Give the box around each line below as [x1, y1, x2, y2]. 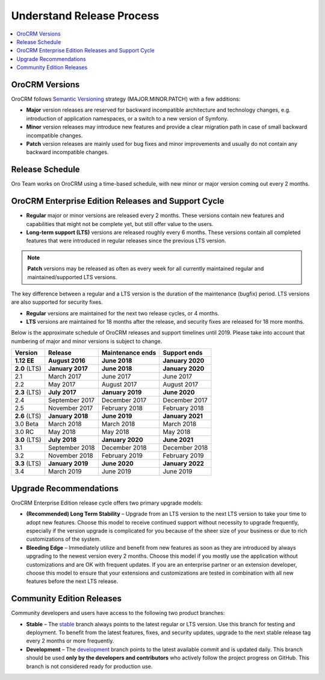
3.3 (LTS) [14, 459, 42, 468]
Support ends [162, 348, 203, 357]
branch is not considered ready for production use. [26, 663, 153, 670]
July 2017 [48, 388, 76, 397]
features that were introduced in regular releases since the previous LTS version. [26, 237, 226, 244]
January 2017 [48, 365, 88, 373]
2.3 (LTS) [14, 388, 42, 397]
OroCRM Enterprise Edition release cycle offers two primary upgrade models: [11, 499, 203, 506]
